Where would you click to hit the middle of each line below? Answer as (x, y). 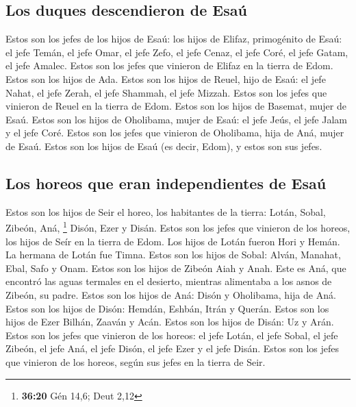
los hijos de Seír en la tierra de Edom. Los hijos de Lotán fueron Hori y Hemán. (173, 241)
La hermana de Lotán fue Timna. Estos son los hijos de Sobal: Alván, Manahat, (173, 255)
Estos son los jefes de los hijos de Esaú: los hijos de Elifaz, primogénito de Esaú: (174, 39)
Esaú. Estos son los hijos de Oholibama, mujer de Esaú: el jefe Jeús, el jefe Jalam (176, 119)
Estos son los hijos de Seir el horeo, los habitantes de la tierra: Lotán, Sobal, (166, 211)
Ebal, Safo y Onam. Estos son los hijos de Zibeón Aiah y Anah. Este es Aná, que (176, 268)
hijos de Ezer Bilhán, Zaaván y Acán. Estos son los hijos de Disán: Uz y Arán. (170, 322)
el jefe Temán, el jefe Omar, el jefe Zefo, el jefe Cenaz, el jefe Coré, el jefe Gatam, (177, 52)
